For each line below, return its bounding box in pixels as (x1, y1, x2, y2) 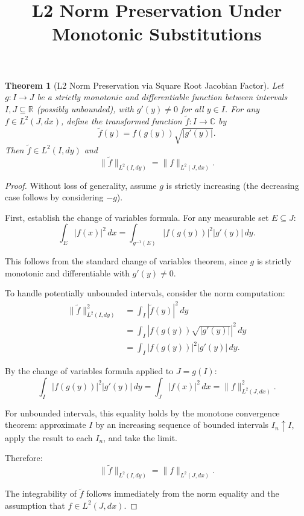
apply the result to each (5, 431, 93, 444)
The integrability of (5, 487, 77, 500)
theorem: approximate (5, 418, 86, 431)
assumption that (5, 498, 65, 511)
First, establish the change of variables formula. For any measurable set (5, 211, 269, 223)
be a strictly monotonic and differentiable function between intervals (37, 91, 288, 103)
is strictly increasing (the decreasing (166, 179, 299, 191)
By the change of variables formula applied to (5, 365, 174, 377)
